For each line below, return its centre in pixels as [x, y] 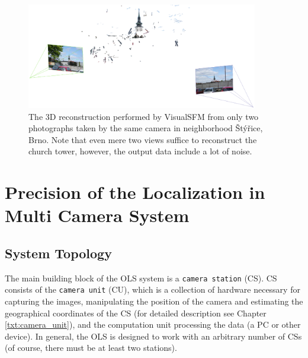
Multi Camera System [97, 215]
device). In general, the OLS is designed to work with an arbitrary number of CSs [153, 336]
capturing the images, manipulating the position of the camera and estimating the [154, 301]
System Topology [58, 253]
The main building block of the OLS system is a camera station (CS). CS [141, 278]
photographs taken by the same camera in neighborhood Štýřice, [146, 128]
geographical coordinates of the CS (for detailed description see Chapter [136, 313]
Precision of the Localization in [135, 192]
